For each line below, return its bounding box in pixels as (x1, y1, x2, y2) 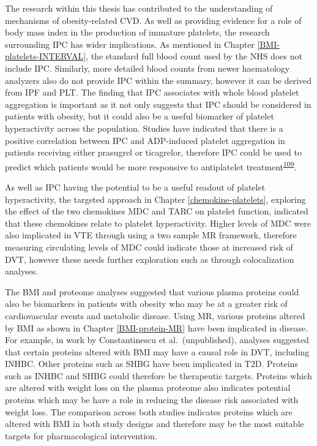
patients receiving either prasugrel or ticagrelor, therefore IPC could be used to (5, 146, 302, 159)
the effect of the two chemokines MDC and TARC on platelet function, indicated (5, 205, 308, 217)
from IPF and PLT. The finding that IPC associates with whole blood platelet (5, 86, 299, 99)
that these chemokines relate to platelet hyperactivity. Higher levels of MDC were (5, 216, 311, 229)
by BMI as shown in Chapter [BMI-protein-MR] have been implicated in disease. (5, 321, 308, 334)
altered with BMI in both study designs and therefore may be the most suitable (5, 417, 304, 430)
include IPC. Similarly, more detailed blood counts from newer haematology (5, 61, 290, 74)
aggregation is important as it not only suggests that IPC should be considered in (5, 97, 311, 110)
